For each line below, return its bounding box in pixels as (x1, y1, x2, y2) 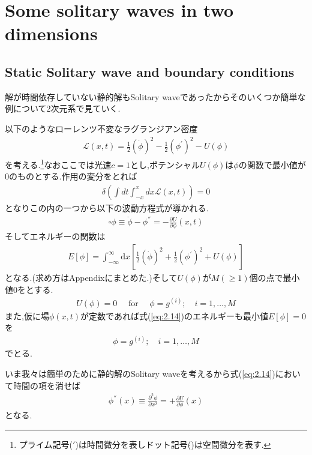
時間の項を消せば (13, 379, 80, 391)
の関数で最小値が (238, 158, 306, 170)
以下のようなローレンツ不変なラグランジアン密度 (5, 122, 198, 134)
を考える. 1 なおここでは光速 (5, 157, 112, 170)
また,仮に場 (5, 309, 49, 322)
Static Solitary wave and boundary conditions (5, 62, 295, 80)
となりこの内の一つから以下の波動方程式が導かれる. (5, 201, 209, 214)
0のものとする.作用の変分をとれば (5, 170, 137, 182)
